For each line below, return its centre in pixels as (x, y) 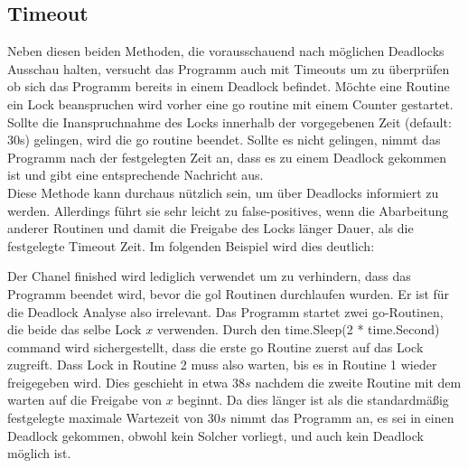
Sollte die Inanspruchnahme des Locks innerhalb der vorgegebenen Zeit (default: (229, 122)
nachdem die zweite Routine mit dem (358, 382)
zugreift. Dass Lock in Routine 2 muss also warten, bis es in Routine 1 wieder (222, 365)
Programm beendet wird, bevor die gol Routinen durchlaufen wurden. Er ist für (229, 293)
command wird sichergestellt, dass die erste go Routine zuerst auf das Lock (215, 346)
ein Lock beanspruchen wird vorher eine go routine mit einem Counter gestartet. (230, 103)
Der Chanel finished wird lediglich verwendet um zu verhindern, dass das (209, 276)
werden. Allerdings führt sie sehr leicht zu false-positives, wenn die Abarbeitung (228, 210)
